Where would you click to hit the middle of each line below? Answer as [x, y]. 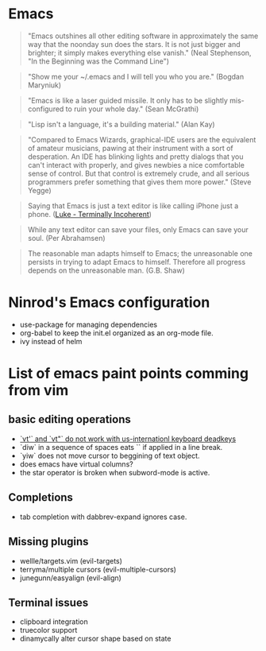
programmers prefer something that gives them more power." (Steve [139, 182]
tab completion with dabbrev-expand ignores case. [103, 517]
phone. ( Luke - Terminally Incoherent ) [90, 214]
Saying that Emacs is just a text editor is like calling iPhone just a [133, 205]
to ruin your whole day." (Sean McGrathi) [132, 109]
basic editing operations [69, 419]
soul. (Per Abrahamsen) [66, 238]
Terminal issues [48, 602]
